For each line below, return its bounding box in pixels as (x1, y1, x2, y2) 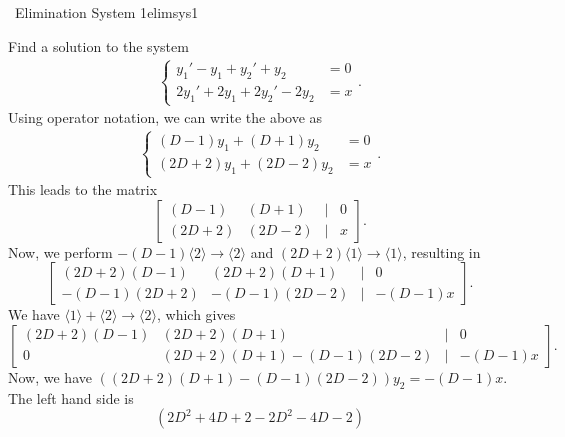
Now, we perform (8, 241, 113, 262)
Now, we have (8, 366, 92, 387)
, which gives (156, 304, 236, 325)
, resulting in (402, 241, 481, 262)
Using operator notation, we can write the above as (8, 107, 323, 128)
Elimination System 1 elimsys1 (14, 2, 199, 22)
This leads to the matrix (8, 179, 158, 200)
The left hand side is (8, 387, 134, 408)
